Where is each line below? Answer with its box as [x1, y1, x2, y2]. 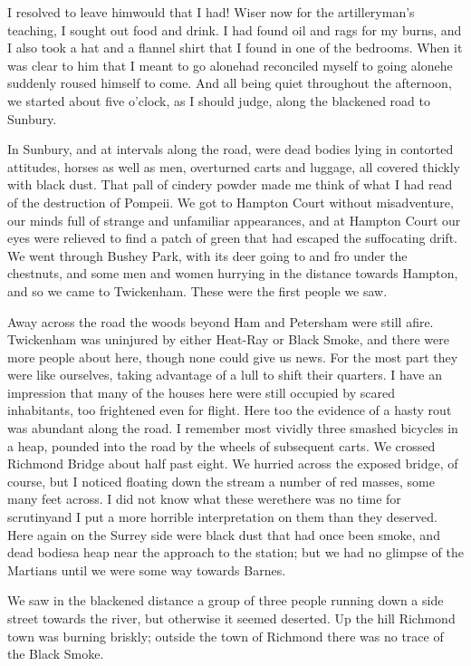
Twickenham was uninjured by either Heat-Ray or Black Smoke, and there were [7, 330, 449, 349]
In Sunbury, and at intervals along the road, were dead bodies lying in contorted [7, 140, 454, 159]
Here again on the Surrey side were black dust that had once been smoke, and [7, 525, 440, 544]
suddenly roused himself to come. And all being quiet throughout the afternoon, [7, 73, 452, 92]
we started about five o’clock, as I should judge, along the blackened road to [7, 91, 430, 110]
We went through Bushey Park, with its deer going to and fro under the [7, 246, 408, 265]
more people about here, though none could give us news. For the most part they [7, 347, 458, 366]
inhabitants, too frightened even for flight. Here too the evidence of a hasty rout [7, 401, 452, 420]
